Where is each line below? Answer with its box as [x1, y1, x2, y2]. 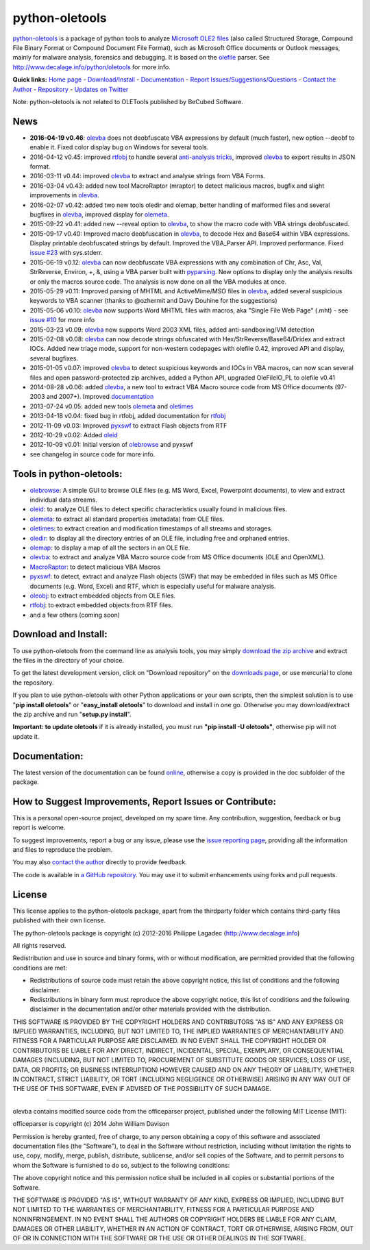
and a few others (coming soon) [29, 611, 120, 619]
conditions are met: [12, 964, 68, 972]
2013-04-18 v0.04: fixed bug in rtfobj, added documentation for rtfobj [29, 412, 226, 420]
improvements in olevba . [29, 191, 99, 199]
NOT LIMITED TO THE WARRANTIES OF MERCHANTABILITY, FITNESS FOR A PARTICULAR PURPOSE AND [12, 1205, 314, 1214]
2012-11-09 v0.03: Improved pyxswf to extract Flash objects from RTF [29, 421, 227, 430]
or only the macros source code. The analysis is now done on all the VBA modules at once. [29, 278, 287, 286]
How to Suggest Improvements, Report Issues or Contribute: [12, 796, 277, 807]
